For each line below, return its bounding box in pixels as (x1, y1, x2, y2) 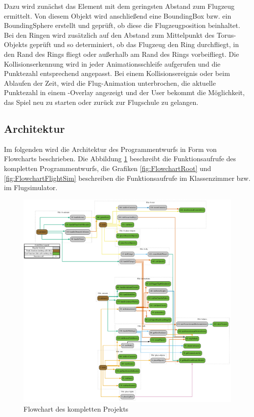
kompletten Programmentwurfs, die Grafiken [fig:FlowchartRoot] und (4, 163, 211, 173)
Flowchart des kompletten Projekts (23, 403, 129, 414)
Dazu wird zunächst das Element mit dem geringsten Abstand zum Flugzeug (4, 1, 235, 11)
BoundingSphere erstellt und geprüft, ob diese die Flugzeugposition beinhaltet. (4, 20, 240, 30)
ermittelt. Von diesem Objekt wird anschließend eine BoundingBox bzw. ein (4, 10, 231, 21)
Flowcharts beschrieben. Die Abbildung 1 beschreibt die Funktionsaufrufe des (4, 153, 236, 164)
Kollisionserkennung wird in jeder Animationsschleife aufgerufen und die (4, 58, 221, 69)
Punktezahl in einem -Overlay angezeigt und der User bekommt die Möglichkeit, (4, 87, 245, 98)
